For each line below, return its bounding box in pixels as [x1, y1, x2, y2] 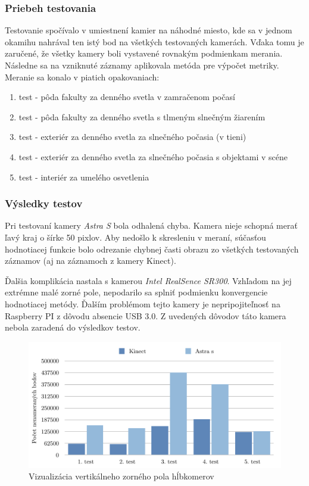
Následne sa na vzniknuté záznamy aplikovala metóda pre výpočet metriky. [5, 59, 279, 71]
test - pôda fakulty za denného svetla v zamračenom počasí [18, 91, 235, 103]
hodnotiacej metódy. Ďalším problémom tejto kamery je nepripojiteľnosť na [5, 297, 280, 310]
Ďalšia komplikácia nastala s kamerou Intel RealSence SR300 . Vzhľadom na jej [5, 274, 292, 286]
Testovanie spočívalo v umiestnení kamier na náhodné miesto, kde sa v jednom [5, 24, 292, 36]
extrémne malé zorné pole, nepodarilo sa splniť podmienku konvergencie [5, 286, 268, 298]
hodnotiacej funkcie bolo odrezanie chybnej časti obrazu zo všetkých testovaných [5, 242, 299, 255]
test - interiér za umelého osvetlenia [18, 170, 149, 183]
